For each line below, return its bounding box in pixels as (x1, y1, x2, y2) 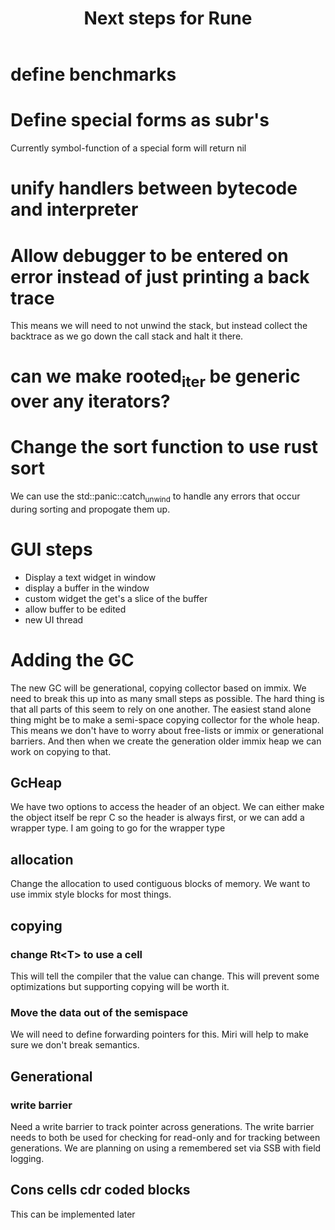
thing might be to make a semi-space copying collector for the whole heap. (10, 713, 320, 726)
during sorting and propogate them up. (10, 503, 171, 515)
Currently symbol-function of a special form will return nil (10, 142, 247, 154)
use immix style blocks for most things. (10, 888, 172, 901)
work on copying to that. (10, 745, 112, 757)
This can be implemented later (10, 1208, 136, 1220)
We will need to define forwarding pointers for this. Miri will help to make (10, 1028, 309, 1041)
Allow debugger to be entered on (10, 244, 289, 267)
